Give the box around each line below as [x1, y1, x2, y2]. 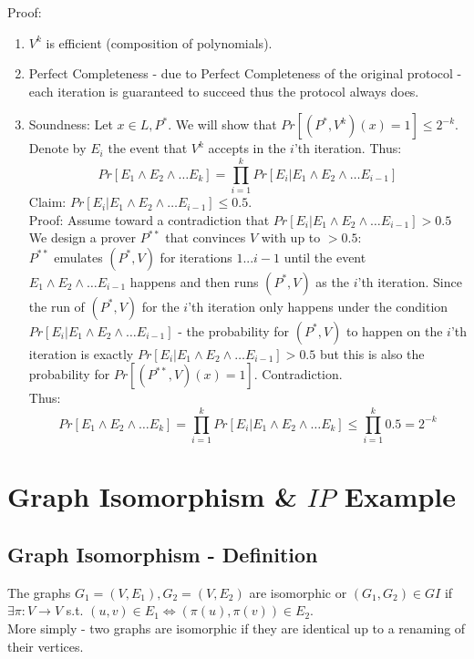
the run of [28, 296, 85, 315]
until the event [283, 247, 366, 266]
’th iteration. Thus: [294, 139, 402, 158]
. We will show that [168, 115, 277, 134]
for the [141, 296, 180, 315]
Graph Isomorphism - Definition [7, 540, 318, 568]
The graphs [7, 582, 71, 602]
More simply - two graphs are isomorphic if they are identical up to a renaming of [7, 618, 466, 637]
